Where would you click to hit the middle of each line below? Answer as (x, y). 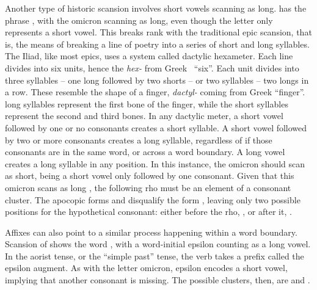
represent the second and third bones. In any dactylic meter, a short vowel (144, 116)
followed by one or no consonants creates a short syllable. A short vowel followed (156, 127)
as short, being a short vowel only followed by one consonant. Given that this (150, 176)
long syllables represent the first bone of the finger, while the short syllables (147, 103)
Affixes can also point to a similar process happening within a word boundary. (151, 232)
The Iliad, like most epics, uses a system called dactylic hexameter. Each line (149, 56)
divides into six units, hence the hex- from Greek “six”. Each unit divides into (152, 67)
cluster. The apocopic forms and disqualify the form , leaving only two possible (153, 199)
